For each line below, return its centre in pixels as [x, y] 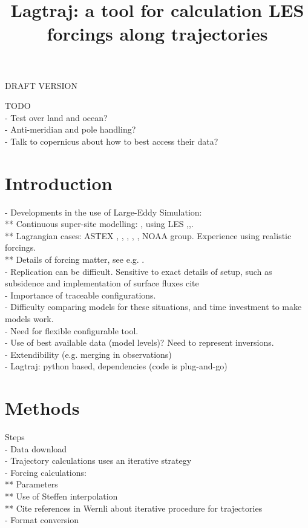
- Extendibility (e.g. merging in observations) [88, 354]
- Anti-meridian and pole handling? [70, 129]
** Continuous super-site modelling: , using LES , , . [99, 224]
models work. [29, 318]
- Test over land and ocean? [56, 117]
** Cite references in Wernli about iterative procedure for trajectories [134, 508]
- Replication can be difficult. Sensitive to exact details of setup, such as [139, 271]
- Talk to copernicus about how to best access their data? [112, 141]
